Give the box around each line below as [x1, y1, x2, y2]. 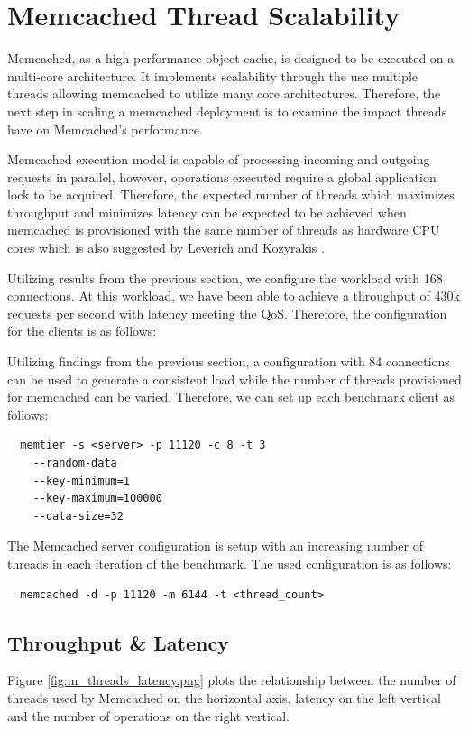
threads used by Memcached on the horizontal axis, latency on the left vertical [7, 688, 441, 707]
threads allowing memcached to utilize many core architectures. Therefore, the [7, 84, 441, 103]
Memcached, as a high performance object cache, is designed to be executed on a [7, 49, 455, 68]
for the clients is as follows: [7, 321, 157, 340]
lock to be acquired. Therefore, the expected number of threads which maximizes [7, 185, 455, 204]
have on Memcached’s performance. [7, 119, 203, 138]
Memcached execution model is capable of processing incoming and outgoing [7, 150, 430, 169]
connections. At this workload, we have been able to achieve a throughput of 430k [7, 286, 460, 305]
